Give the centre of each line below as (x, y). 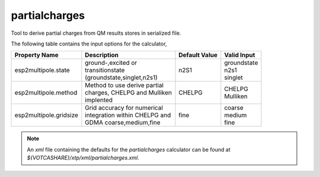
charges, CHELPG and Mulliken (128, 93)
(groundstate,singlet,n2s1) (121, 78)
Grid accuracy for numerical (124, 108)
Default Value (198, 55)
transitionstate (105, 70)
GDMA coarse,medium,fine (123, 123)
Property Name (36, 55)
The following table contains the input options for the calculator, (89, 44)
